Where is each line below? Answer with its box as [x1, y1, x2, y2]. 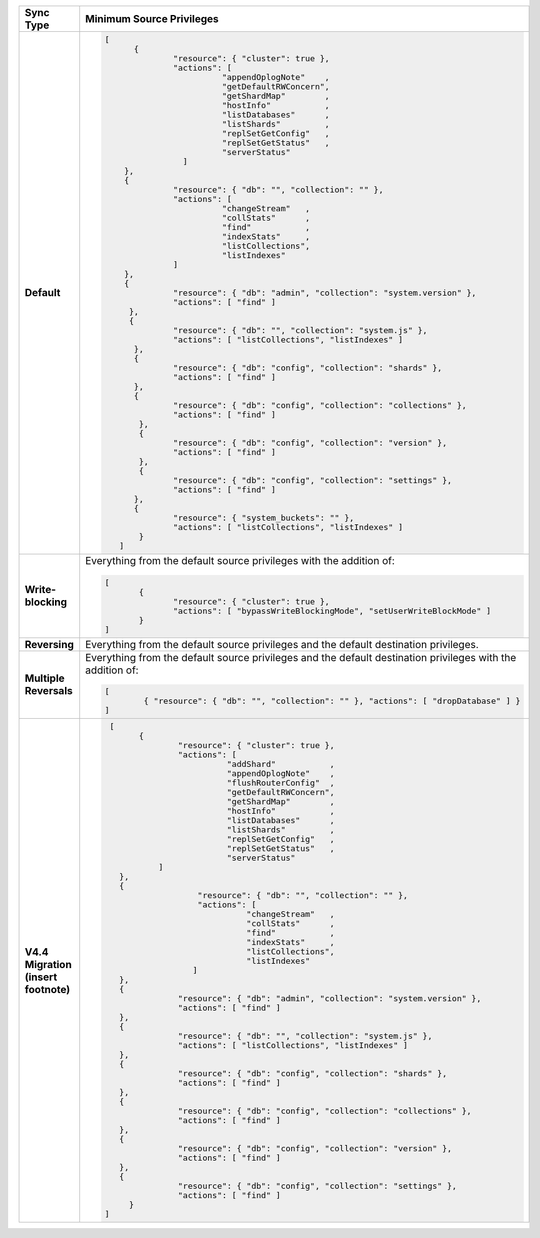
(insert [24, 970, 58, 984]
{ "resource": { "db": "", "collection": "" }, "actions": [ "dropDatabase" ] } [143, 696, 521, 707]
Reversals [24, 684, 74, 698]
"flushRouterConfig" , [226, 778, 335, 789]
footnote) [24, 982, 71, 996]
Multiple [24, 671, 65, 685]
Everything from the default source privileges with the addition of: [85, 553, 395, 567]
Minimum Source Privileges [85, 12, 219, 25]
